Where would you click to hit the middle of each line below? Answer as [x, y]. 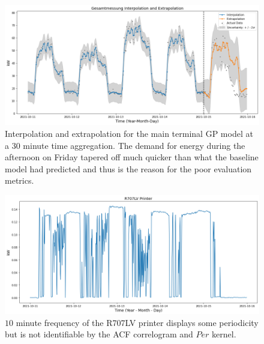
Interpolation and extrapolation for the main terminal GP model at [129, 133]
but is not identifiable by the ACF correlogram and [99, 334]
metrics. [19, 180]
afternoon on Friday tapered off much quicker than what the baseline [132, 157]
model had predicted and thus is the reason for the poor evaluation [128, 168]
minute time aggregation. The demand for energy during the [134, 145]
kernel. [224, 334]
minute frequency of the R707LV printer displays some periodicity [137, 322]
